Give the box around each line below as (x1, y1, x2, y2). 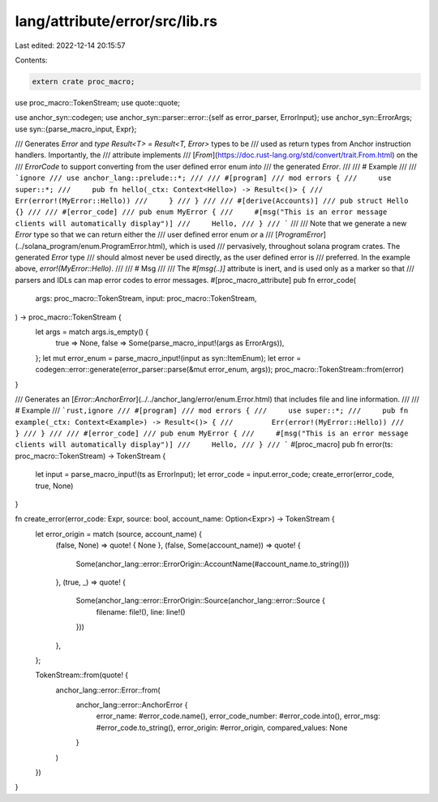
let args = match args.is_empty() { (35, 327, 149, 337)
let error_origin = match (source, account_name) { (35, 529, 203, 538)
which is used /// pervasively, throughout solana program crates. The (169, 241, 401, 251)
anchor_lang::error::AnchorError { (75, 700, 188, 710)
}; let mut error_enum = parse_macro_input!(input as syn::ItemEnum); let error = (35, 353, 302, 362)
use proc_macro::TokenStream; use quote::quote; (15, 97, 180, 107)
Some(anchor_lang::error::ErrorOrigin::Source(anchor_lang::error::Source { (75, 596, 326, 606)
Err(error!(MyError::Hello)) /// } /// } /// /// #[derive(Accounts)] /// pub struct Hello (15, 196, 409, 206)
